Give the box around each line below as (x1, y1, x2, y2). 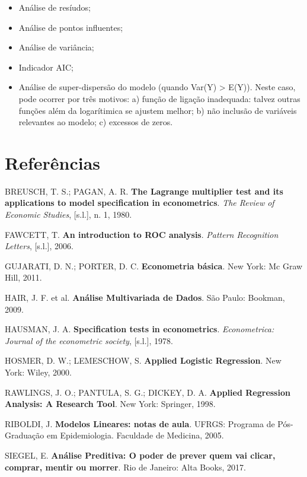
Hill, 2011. (5, 271, 42, 284)
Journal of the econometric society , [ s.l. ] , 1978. (5, 334, 173, 346)
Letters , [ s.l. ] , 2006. (5, 240, 73, 252)
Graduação (5, 429, 44, 441)
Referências (5, 150, 101, 174)
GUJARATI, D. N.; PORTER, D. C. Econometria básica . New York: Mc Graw (5, 259, 303, 272)
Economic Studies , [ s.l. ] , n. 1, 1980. (5, 208, 132, 221)
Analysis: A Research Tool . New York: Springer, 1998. (5, 397, 216, 410)
